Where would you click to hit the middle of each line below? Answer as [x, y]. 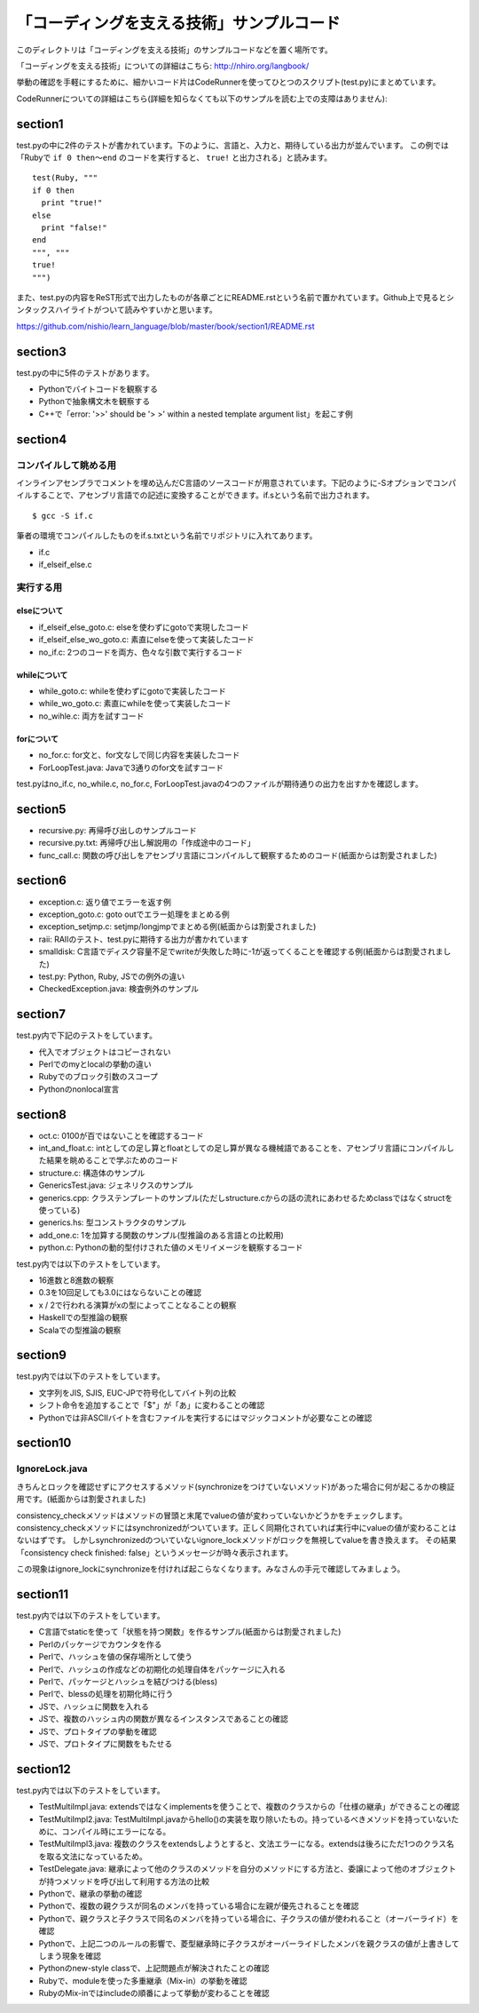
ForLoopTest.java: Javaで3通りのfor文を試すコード [131, 768]
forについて [38, 738]
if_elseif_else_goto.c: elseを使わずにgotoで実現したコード [144, 627]
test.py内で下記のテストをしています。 [86, 1036]
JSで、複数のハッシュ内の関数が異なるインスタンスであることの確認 [163, 1719]
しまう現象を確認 [70, 1955]
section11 [43, 1594]
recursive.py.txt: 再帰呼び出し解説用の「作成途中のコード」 [147, 843]
